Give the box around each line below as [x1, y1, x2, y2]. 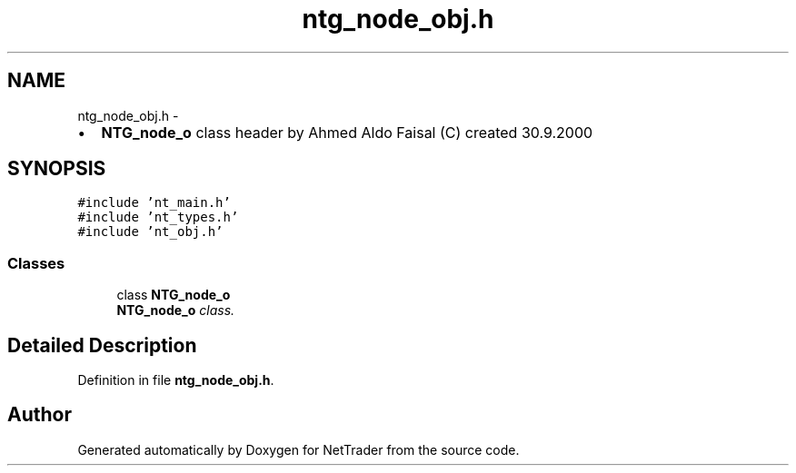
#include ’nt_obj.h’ [77, 224, 224, 240]
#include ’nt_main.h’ [77, 195, 231, 211]
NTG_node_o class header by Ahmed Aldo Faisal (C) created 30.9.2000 [101, 123, 593, 142]
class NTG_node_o [116, 287, 231, 303]
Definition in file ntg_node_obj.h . [77, 372, 274, 389]
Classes [7, 253, 65, 272]
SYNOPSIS [7, 157, 106, 181]
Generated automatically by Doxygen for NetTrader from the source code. [77, 441, 520, 458]
